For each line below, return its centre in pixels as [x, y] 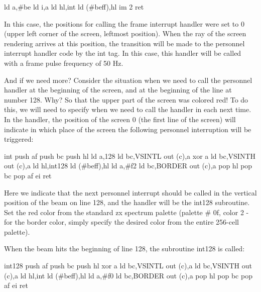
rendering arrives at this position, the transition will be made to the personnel [124, 43]
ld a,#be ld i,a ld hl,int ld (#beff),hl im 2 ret [74, 7]
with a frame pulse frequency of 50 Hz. [64, 63]
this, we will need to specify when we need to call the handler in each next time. [128, 109]
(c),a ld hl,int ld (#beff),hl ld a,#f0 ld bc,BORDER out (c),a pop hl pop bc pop [128, 275]
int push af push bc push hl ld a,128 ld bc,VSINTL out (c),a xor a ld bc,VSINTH [130, 156]
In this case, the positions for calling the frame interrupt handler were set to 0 [124, 23]
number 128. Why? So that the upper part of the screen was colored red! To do [126, 99]
